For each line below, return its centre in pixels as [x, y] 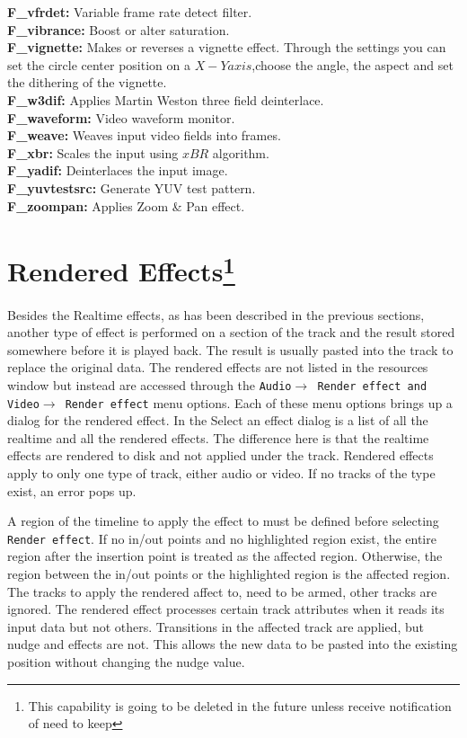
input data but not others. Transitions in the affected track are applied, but [216, 626]
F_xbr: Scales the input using [93, 152]
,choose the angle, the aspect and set [352, 64]
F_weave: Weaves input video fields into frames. [144, 135]
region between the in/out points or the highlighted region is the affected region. [229, 574]
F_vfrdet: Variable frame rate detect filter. [130, 12]
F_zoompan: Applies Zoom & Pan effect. [126, 205]
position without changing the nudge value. [126, 662]
